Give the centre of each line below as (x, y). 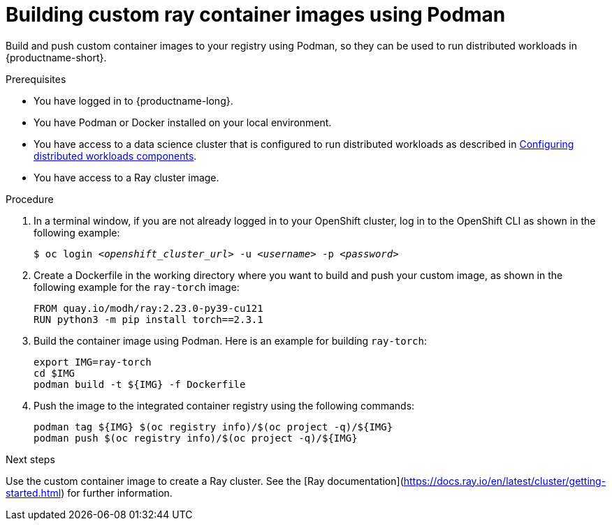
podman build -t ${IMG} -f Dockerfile (140, 384)
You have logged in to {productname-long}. (133, 100)
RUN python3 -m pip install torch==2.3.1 (148, 319)
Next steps (30, 459)
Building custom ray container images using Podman (256, 15)
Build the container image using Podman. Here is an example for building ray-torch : (230, 340)
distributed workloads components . (115, 156)
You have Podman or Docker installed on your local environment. (183, 122)
